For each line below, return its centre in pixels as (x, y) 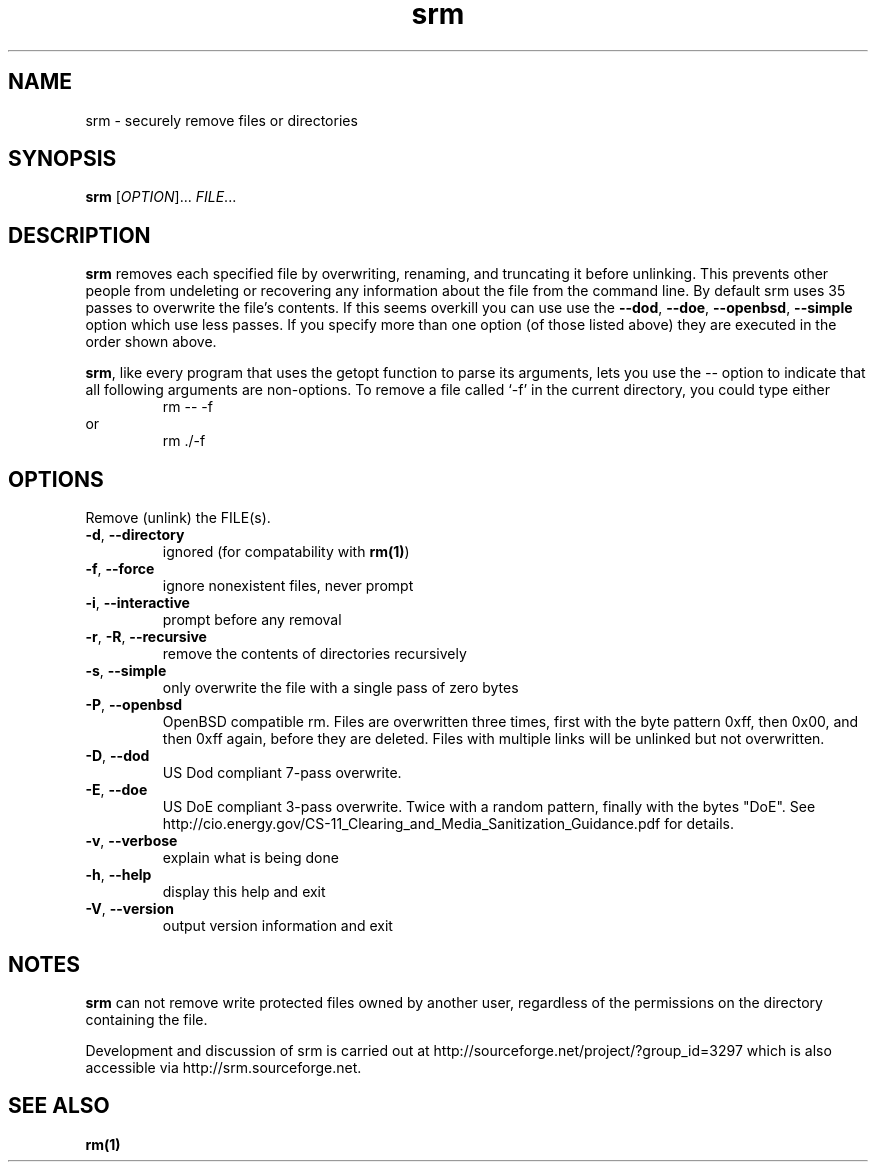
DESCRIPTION (79, 235)
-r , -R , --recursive (146, 637)
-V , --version (129, 909)
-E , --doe (116, 790)
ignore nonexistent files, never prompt (288, 586)
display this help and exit (244, 892)
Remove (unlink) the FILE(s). (178, 518)
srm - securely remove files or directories (221, 120)
